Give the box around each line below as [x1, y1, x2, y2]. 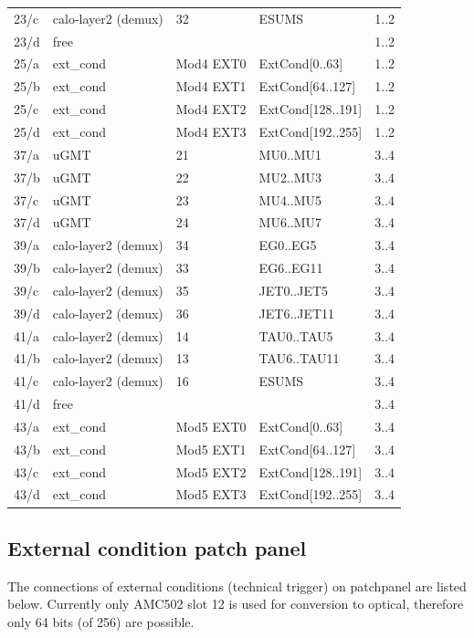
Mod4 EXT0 [175, 54, 247, 73]
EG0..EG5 [258, 235, 317, 255]
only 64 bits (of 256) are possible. [7, 612, 195, 631]
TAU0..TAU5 [258, 326, 333, 345]
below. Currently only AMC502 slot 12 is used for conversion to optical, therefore [7, 594, 464, 613]
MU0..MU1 [258, 144, 322, 163]
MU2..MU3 [258, 167, 322, 186]
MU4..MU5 [258, 190, 322, 209]
